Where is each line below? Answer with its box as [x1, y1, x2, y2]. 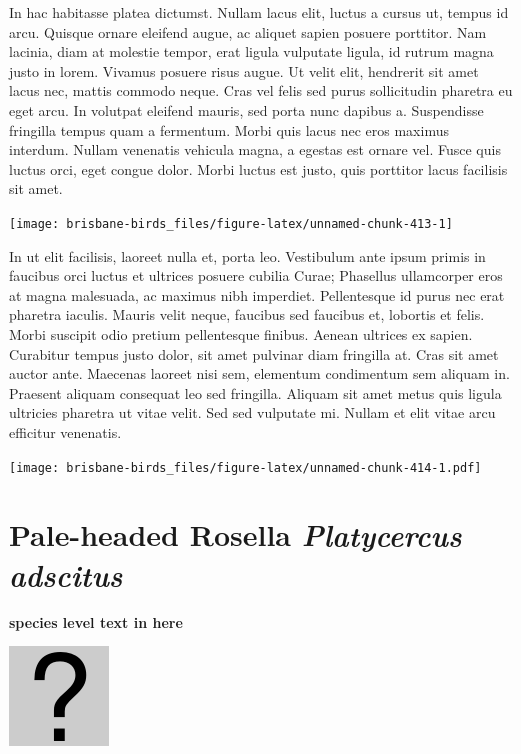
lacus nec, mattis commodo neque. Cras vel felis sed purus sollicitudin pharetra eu [9, 80, 513, 101]
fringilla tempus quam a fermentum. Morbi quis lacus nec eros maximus [9, 119, 449, 140]
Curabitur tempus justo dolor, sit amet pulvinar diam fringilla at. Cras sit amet [9, 343, 499, 364]
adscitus [9, 553, 123, 595]
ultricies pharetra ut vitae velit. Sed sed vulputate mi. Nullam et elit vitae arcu [9, 402, 496, 423]
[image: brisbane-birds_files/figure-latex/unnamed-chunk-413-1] [9, 216, 453, 231]
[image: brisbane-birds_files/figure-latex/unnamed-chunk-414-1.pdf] [9, 460, 482, 475]
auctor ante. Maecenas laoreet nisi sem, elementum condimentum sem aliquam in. [9, 363, 510, 384]
